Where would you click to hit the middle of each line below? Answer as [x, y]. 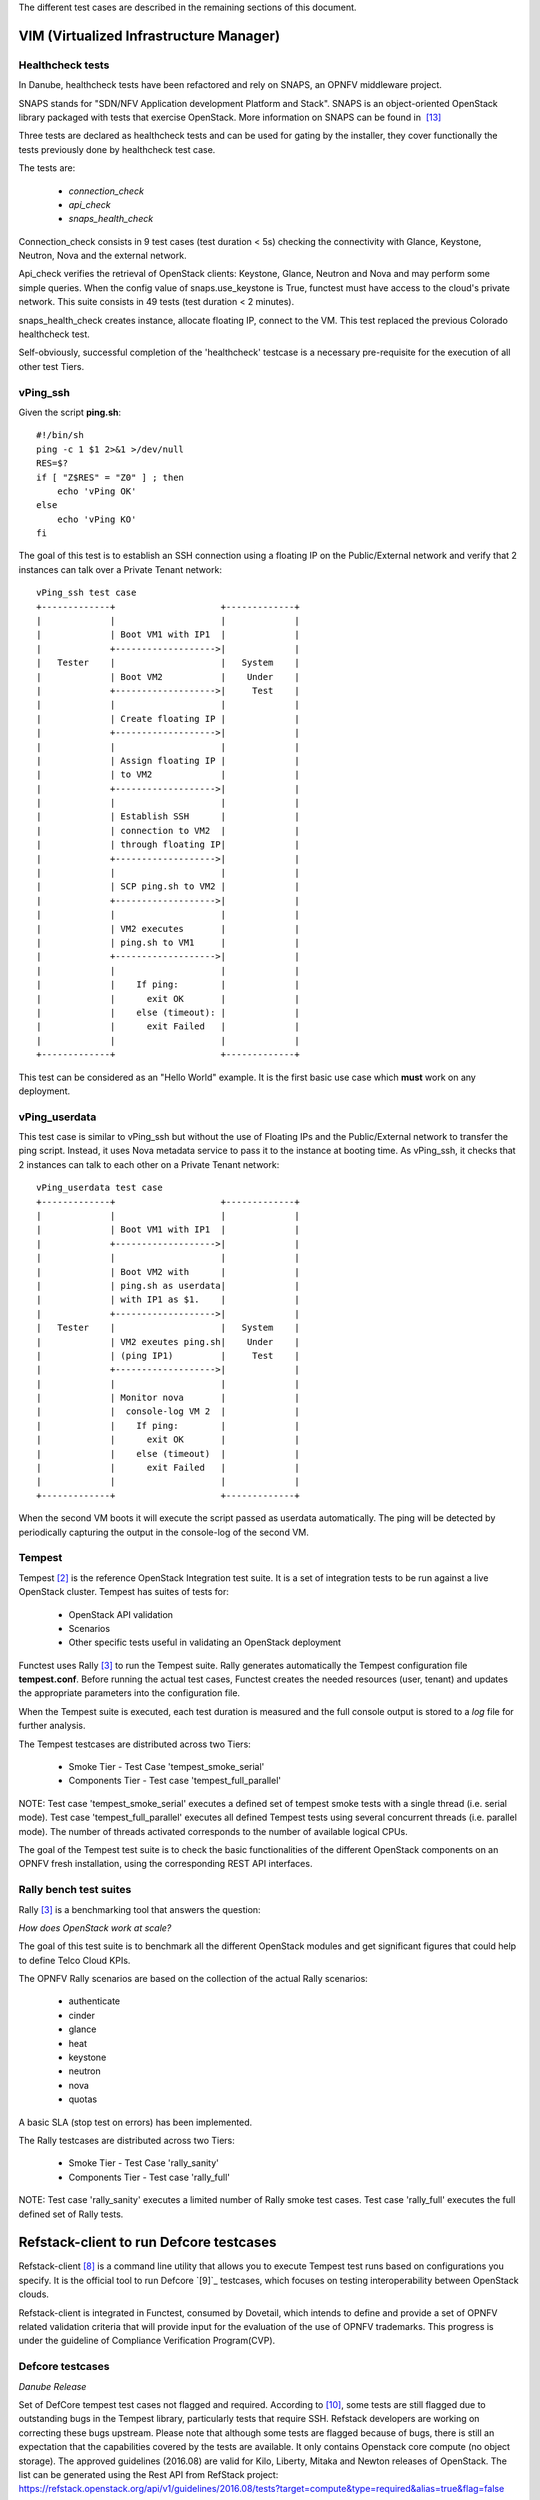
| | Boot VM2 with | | [168, 1271]
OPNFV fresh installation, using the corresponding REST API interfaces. [165, 1864]
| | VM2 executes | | [168, 928]
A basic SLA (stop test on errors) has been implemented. [135, 2122]
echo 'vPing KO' [96, 519]
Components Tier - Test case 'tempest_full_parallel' [175, 1781]
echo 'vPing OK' [96, 491]
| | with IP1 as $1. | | [168, 1299]
